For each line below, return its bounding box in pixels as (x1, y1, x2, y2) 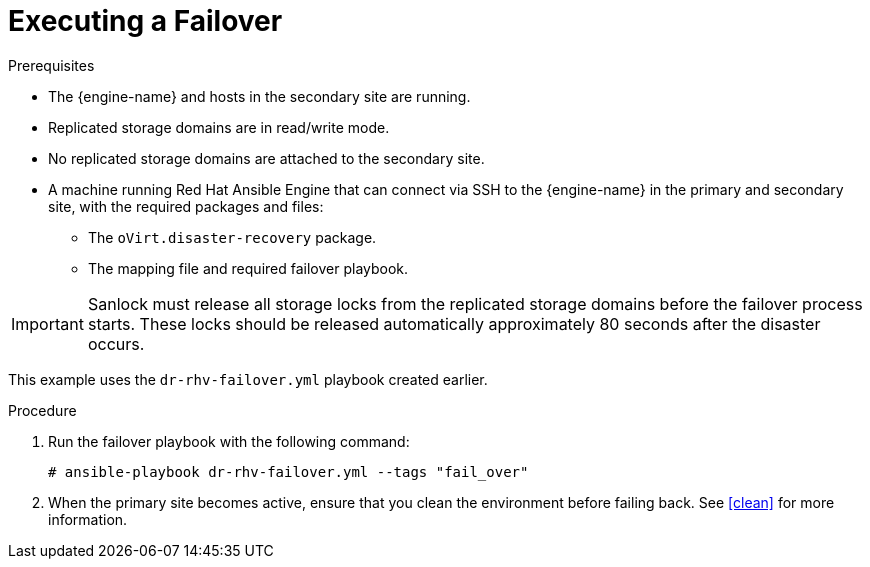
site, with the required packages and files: (48, 197, 324, 215)
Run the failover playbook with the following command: (48, 432, 410, 450)
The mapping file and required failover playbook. (88, 259, 409, 277)
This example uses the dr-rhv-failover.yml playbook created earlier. (8, 370, 488, 388)
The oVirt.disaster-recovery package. (88, 228, 377, 246)
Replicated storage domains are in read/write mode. (48, 118, 390, 136)
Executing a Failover (8, 4, 283, 38)
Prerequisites (8, 56, 95, 74)
